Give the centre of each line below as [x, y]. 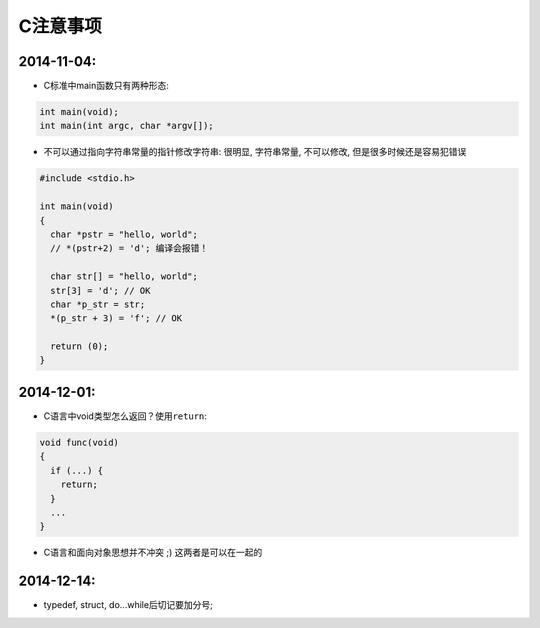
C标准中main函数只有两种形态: [106, 86]
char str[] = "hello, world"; [124, 276]
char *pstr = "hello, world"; [124, 234]
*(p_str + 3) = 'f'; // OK [116, 318]
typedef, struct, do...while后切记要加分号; [128, 605]
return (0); [79, 346]
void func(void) [79, 442]
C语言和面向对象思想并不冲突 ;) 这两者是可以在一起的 [153, 552]
